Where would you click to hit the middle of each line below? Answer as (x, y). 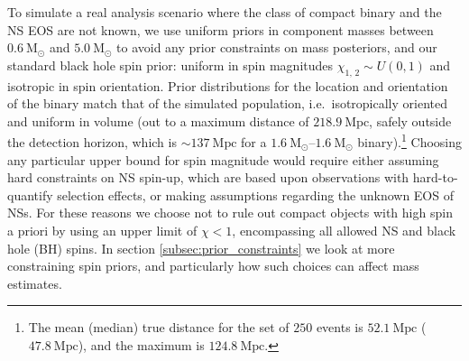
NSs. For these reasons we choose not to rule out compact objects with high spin (230, 213)
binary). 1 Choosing (409, 141)
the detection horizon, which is (92, 142)
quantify (30, 194)
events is (340, 327)
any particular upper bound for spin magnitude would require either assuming (223, 159)
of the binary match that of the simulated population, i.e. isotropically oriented (227, 103)
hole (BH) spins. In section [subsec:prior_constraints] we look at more (201, 248)
